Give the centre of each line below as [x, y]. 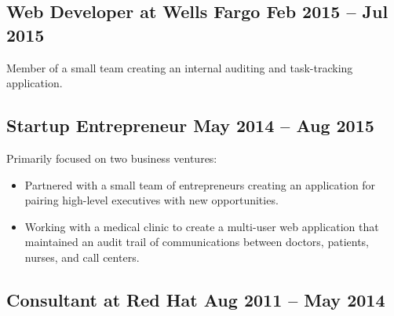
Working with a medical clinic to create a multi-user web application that [202, 226]
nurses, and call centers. [82, 257]
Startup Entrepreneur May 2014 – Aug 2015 [190, 125]
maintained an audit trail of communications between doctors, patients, [197, 242]
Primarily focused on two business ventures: [112, 158]
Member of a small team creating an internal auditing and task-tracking [180, 67]
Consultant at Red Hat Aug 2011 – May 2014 [196, 299]
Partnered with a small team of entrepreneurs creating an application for [200, 184]
